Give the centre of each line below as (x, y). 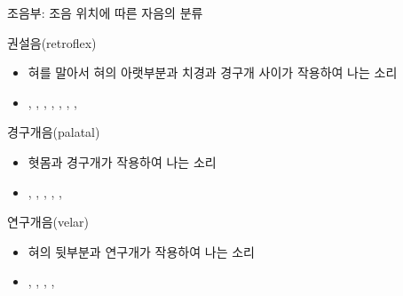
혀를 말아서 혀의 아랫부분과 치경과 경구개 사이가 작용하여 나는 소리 (213, 72)
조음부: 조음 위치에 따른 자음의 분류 (105, 12)
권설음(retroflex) (52, 42)
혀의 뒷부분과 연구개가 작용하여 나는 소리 (141, 251)
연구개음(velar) (48, 222)
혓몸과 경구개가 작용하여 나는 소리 (122, 161)
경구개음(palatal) (54, 132)
